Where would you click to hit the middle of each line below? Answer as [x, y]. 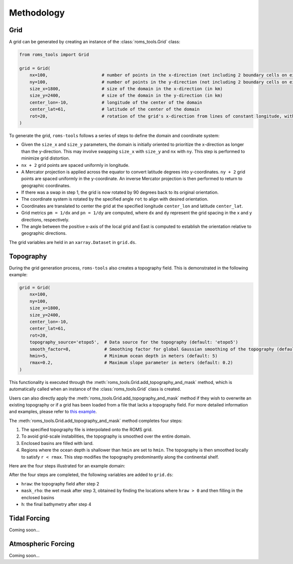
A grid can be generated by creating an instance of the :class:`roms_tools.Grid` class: [95, 42]
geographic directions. [44, 233]
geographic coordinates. [46, 185]
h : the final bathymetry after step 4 [56, 504]
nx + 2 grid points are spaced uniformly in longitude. [75, 165]
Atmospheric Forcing [42, 544]
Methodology [37, 13]
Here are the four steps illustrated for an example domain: [67, 466]
